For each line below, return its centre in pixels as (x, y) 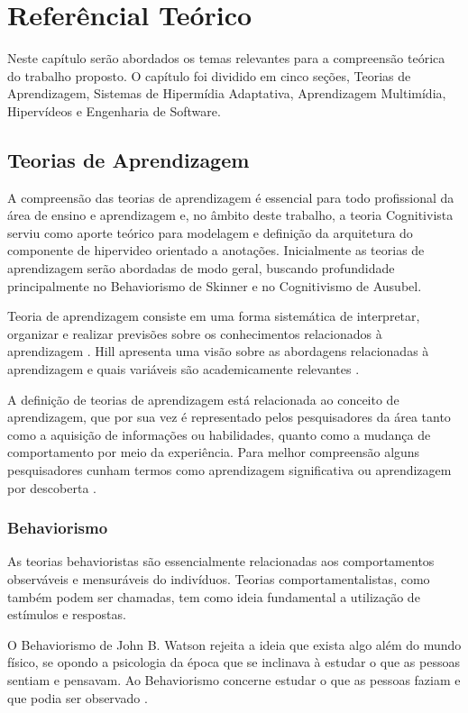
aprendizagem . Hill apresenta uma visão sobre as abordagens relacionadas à (218, 351)
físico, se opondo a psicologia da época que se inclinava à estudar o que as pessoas (234, 662)
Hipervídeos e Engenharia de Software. (114, 110)
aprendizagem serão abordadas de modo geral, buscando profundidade (201, 268)
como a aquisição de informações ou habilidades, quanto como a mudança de (219, 434)
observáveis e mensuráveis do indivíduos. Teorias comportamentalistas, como (219, 579)
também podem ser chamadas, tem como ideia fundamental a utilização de (214, 596)
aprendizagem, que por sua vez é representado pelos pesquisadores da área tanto (229, 417)
